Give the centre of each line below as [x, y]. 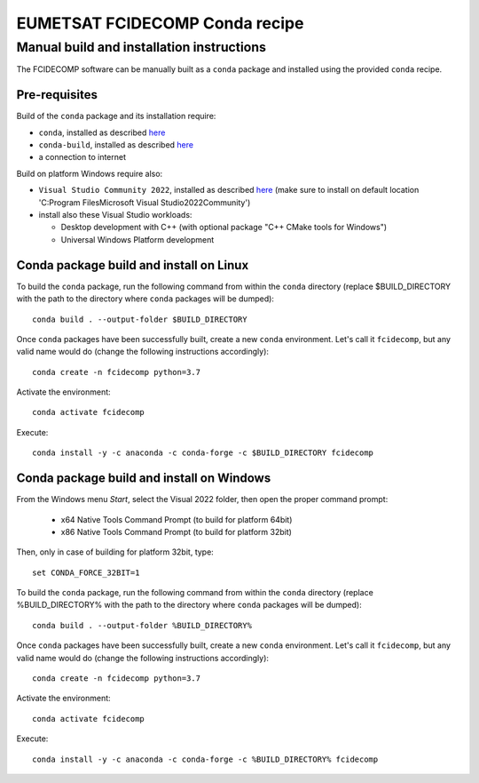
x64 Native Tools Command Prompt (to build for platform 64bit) [177, 519]
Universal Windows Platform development [137, 239]
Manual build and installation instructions [141, 47]
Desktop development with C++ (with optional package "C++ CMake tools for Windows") [224, 228]
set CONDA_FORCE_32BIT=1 [86, 572]
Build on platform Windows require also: [90, 173]
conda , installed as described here [102, 132]
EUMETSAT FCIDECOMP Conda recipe [160, 23]
